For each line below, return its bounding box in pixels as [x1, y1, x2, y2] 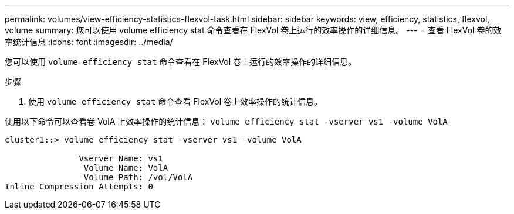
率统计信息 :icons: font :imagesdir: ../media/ [5, 37, 173, 47]
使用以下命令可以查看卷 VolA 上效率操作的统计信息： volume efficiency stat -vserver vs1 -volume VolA [5, 116, 448, 126]
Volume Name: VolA [83, 163, 168, 172]
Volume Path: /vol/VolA [83, 172, 193, 182]
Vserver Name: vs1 [79, 154, 163, 163]
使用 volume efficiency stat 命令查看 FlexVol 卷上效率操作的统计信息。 [28, 96, 323, 106]
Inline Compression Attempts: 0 [5, 182, 153, 191]
